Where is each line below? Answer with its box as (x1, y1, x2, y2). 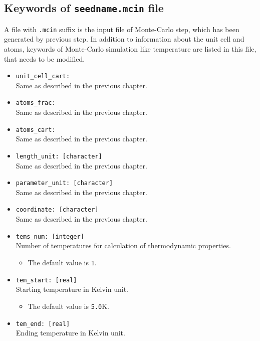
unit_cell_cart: (16, 73, 70, 80)
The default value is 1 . (28, 257, 97, 267)
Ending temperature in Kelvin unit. (16, 327, 125, 338)
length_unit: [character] (16, 152, 102, 160)
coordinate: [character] (16, 206, 99, 214)
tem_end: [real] (16, 320, 70, 327)
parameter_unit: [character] (16, 180, 113, 187)
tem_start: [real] (16, 276, 77, 284)
